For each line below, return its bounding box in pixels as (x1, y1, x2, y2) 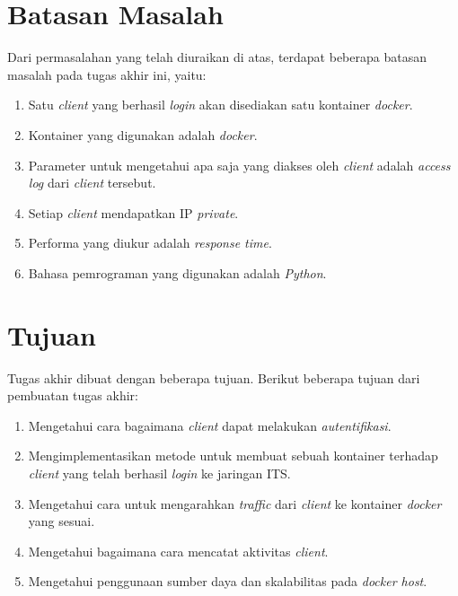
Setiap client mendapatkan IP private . (28, 203, 239, 222)
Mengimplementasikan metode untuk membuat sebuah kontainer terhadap (28, 446, 438, 465)
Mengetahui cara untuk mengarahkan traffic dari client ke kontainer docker (28, 494, 442, 513)
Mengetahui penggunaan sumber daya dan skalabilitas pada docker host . (28, 572, 427, 591)
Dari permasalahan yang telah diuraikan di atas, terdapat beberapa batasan (7, 48, 427, 66)
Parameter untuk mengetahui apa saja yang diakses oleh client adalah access (28, 155, 451, 174)
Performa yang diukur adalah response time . (28, 233, 272, 252)
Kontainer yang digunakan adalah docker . (28, 125, 258, 144)
